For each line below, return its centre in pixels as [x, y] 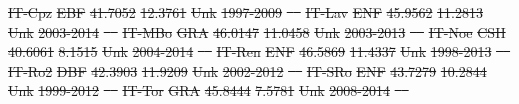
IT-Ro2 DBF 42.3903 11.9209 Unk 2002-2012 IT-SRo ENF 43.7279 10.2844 [247, 70]
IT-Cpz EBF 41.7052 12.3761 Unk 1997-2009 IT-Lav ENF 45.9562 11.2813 [245, 12]
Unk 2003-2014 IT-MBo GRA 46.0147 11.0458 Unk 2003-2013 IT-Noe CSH [257, 31]
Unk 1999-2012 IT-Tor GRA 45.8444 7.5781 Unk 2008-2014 [199, 90]
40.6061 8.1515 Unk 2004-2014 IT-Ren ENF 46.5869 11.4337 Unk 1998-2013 [250, 51]
